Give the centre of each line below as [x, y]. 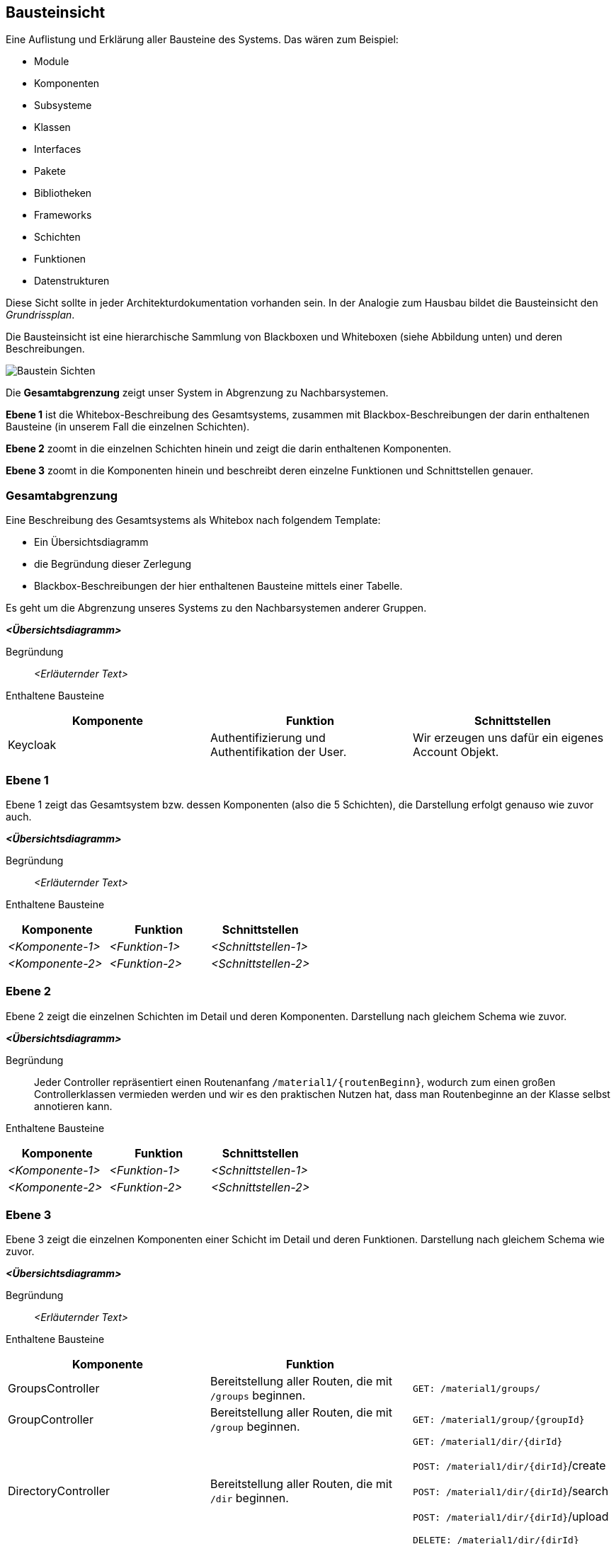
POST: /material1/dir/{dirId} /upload [511, 1517]
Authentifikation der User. [278, 752]
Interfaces [58, 149]
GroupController [51, 1420]
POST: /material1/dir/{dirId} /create [509, 1466]
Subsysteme [63, 105]
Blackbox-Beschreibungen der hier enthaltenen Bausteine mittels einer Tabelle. [218, 586]
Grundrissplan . [40, 315]
